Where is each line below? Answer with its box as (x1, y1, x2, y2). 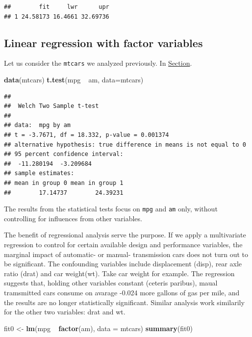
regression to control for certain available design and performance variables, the (4, 239, 243, 250)
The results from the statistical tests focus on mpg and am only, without (4, 204, 218, 214)
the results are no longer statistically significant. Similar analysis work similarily (4, 297, 245, 307)
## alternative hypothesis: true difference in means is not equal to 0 (4, 141, 246, 148)
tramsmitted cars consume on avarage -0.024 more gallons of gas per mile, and (4, 287, 240, 297)
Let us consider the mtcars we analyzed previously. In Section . (4, 58, 192, 68)
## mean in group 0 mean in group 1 (4, 179, 124, 186)
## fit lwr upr (4, 3, 109, 10)
